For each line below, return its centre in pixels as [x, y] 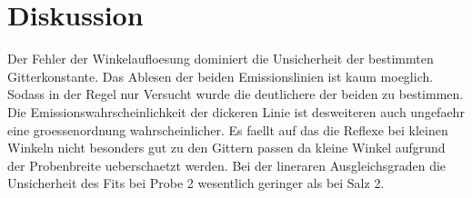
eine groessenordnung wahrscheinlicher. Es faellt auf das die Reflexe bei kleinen [228, 129]
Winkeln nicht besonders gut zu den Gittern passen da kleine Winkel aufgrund [226, 148]
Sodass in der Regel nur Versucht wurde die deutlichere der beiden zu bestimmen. [236, 94]
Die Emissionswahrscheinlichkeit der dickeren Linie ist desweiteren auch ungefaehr [236, 111]
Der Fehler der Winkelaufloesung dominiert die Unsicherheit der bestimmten [221, 59]
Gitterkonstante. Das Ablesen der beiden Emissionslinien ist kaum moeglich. [221, 76]
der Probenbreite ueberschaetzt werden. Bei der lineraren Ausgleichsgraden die [227, 165]
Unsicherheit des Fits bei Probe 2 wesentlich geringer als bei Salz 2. [196, 183]
